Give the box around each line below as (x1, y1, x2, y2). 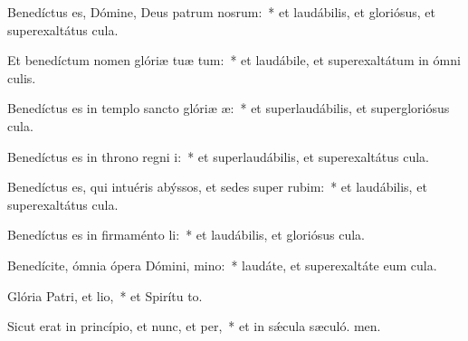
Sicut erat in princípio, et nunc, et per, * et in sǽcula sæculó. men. (7, 317, 381, 336)
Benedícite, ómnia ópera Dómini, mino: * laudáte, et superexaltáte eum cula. (7, 255, 437, 274)
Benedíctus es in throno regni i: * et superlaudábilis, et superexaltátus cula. (7, 147, 429, 166)
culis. (7, 68, 36, 87)
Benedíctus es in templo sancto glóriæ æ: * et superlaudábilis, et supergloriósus (7, 99, 450, 118)
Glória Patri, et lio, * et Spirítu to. (7, 286, 203, 305)
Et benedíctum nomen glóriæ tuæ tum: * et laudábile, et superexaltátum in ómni (7, 51, 461, 70)
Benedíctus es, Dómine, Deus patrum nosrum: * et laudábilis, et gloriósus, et (7, 3, 435, 21)
